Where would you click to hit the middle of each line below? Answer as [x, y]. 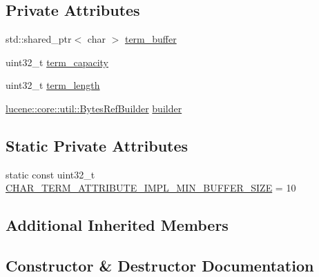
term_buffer [151, 39]
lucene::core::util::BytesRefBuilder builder [94, 108]
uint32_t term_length [53, 85]
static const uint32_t [50, 174]
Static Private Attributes [97, 145]
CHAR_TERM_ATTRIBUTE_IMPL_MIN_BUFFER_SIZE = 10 [151, 188]
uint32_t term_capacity [57, 62]
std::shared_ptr [39, 39]
